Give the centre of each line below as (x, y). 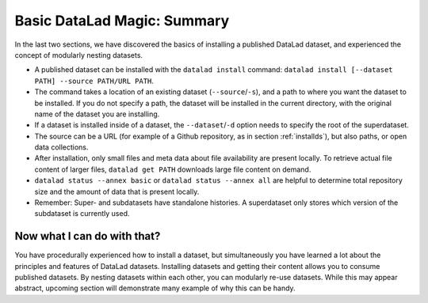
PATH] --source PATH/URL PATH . (94, 81)
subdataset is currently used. (82, 214)
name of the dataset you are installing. (97, 114)
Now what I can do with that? (88, 236)
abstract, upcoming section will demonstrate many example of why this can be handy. (155, 288)
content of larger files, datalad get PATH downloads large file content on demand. (173, 169)
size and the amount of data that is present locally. (117, 191)
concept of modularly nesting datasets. (78, 55)
